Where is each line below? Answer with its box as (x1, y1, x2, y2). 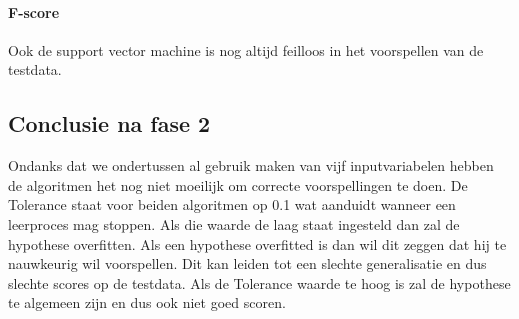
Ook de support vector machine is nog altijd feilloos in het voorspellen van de (8, 39, 484, 60)
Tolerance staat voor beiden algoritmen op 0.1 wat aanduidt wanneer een (8, 194, 456, 215)
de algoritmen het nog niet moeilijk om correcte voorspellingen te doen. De (8, 174, 468, 195)
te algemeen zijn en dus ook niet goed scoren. (8, 292, 286, 313)
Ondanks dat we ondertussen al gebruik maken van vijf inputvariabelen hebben (8, 155, 494, 176)
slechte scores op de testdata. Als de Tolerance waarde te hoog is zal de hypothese (8, 272, 511, 293)
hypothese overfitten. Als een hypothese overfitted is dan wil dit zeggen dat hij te (8, 233, 507, 254)
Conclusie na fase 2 (8, 108, 211, 139)
